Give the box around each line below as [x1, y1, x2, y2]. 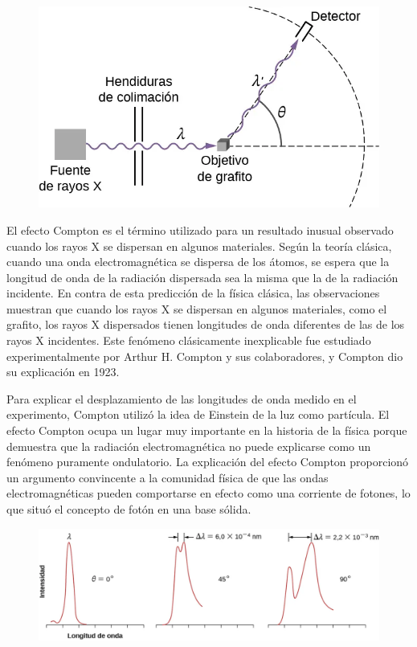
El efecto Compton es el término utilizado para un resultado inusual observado [6, 221, 394, 238]
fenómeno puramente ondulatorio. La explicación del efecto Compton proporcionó [6, 453, 409, 470]
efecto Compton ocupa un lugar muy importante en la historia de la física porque [6, 422, 407, 439]
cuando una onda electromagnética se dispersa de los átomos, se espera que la [6, 253, 390, 270]
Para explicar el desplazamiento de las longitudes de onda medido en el [6, 390, 357, 407]
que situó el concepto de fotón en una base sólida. [6, 501, 251, 518]
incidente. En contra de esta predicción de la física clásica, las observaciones [6, 285, 380, 301]
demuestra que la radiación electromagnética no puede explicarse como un [6, 437, 371, 454]
